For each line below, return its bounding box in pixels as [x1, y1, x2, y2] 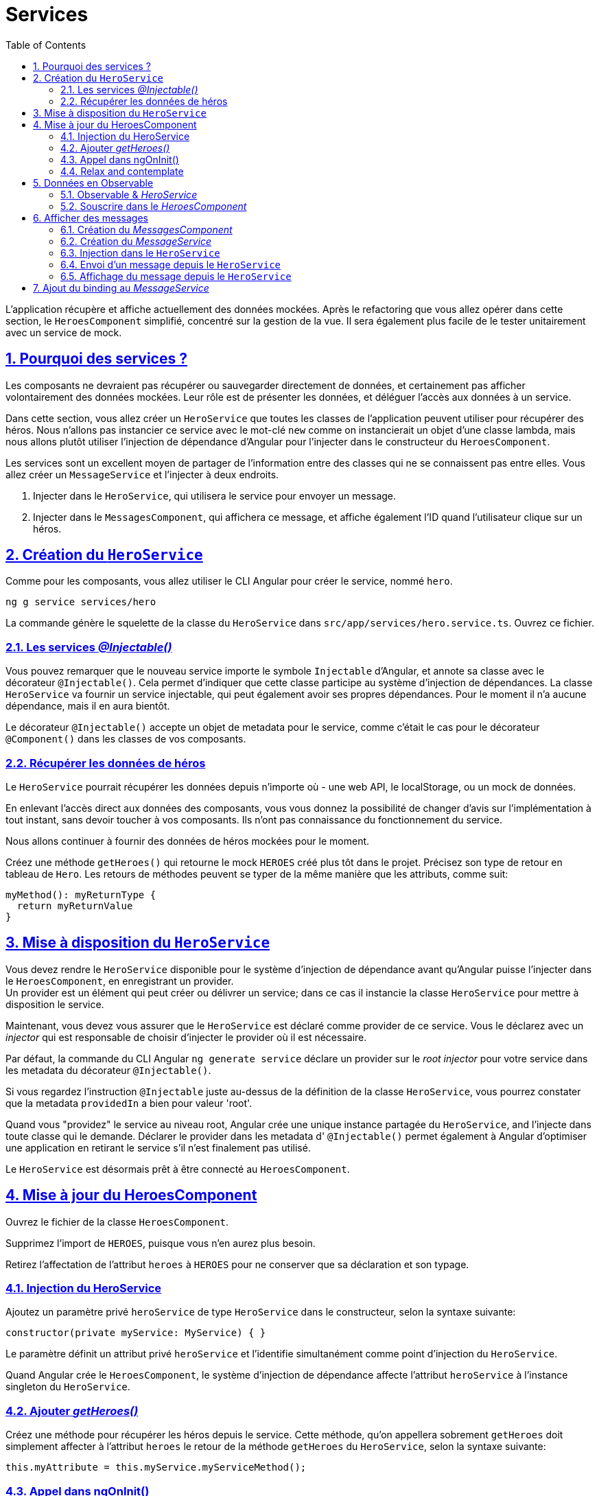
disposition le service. [5, 998, 104, 1010]
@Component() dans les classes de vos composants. [5, 733, 246, 745]
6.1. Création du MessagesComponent [60, 223, 233, 235]
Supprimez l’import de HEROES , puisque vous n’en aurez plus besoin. [5, 1237, 316, 1249]
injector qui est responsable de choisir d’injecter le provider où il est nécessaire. [5, 1031, 367, 1043]
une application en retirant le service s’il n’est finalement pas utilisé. [5, 1141, 311, 1154]
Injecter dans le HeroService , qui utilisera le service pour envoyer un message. [33, 489, 397, 502]
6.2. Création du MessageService [60, 235, 212, 247]
